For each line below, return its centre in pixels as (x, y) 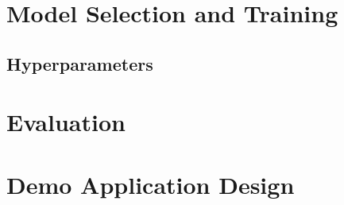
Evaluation (66, 122)
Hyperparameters (80, 63)
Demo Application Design (151, 184)
